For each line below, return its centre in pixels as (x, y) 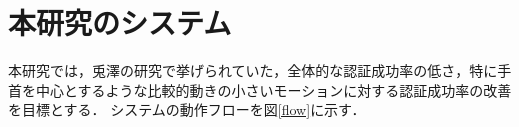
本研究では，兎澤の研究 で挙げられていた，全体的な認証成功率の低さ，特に (253, 70)
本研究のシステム (120, 22)
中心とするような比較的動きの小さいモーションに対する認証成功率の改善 (273, 89)
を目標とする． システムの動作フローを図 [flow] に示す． (187, 109)
